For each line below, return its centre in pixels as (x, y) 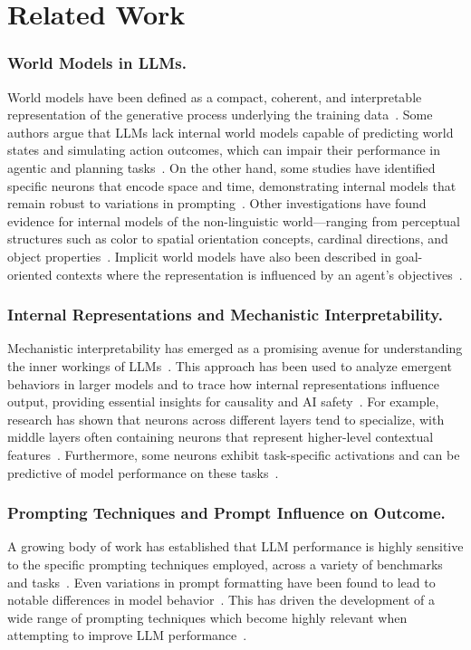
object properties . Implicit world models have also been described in (199, 256)
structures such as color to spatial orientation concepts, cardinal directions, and (228, 239)
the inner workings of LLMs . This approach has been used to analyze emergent (230, 365)
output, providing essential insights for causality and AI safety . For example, (223, 401)
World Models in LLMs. (97, 63)
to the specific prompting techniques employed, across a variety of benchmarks (225, 564)
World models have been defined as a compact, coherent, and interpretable (215, 96)
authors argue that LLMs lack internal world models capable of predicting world (231, 132)
